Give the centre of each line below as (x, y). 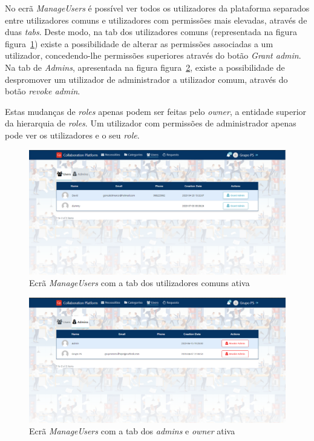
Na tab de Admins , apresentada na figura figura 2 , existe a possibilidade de (145, 67)
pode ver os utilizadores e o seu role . (72, 135)
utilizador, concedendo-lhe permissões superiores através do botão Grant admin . (153, 55)
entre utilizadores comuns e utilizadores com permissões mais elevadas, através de (156, 20)
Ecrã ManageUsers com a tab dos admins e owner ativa (132, 431)
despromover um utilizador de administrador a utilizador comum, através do (146, 79)
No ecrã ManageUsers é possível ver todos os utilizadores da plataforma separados (157, 8)
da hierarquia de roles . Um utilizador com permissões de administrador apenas (151, 123)
